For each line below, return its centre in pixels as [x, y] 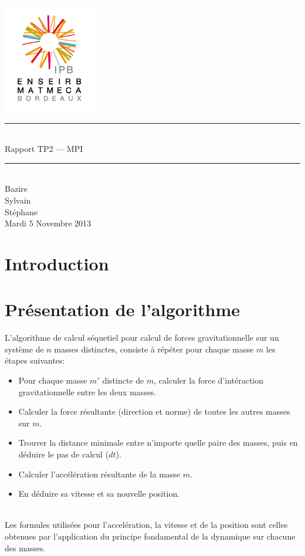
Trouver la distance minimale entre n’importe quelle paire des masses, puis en [158, 443]
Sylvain [18, 200]
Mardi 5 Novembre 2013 [48, 223]
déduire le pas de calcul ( [64, 454]
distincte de [123, 380]
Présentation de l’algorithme [123, 309]
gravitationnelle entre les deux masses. [87, 391]
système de [24, 349]
